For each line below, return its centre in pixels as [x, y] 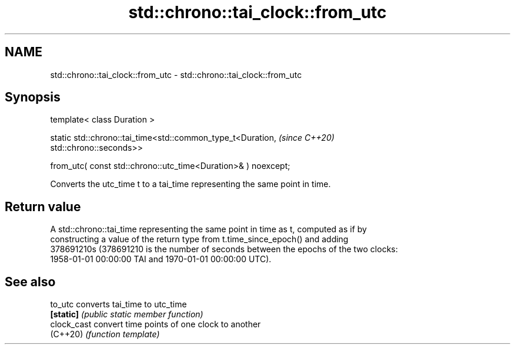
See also [30, 282]
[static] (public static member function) [127, 314]
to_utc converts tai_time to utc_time [118, 304]
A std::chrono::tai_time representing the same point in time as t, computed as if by [208, 229]
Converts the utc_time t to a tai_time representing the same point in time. [190, 184]
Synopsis [33, 97]
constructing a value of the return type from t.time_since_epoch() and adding [199, 239]
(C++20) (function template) [105, 334]
